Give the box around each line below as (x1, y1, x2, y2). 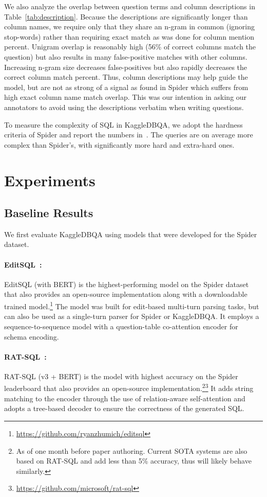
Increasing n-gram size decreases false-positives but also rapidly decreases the (4, 61, 247, 72)
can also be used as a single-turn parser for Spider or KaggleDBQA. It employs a (4, 311, 259, 322)
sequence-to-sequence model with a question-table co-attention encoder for (4, 321, 238, 331)
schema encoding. (4, 331, 59, 342)
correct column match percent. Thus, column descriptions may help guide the (4, 72, 248, 82)
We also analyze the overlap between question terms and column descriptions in (4, 1, 255, 11)
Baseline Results (4, 205, 93, 221)
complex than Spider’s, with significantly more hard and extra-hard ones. (4, 139, 235, 150)
